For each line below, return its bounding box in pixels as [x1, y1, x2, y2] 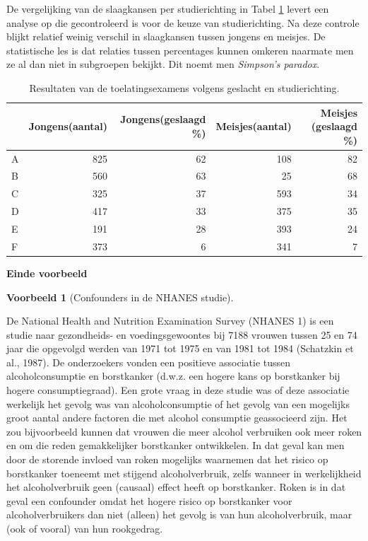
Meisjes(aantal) [215, 119, 292, 134]
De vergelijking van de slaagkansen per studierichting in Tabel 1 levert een [6, 1, 329, 16]
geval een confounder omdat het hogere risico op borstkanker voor [6, 493, 292, 508]
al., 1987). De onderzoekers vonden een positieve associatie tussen [6, 354, 291, 369]
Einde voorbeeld [6, 265, 88, 280]
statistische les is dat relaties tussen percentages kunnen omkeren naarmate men [6, 42, 354, 57]
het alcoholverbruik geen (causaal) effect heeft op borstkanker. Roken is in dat [6, 479, 346, 494]
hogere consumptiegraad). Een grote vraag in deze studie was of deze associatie [6, 383, 350, 397]
